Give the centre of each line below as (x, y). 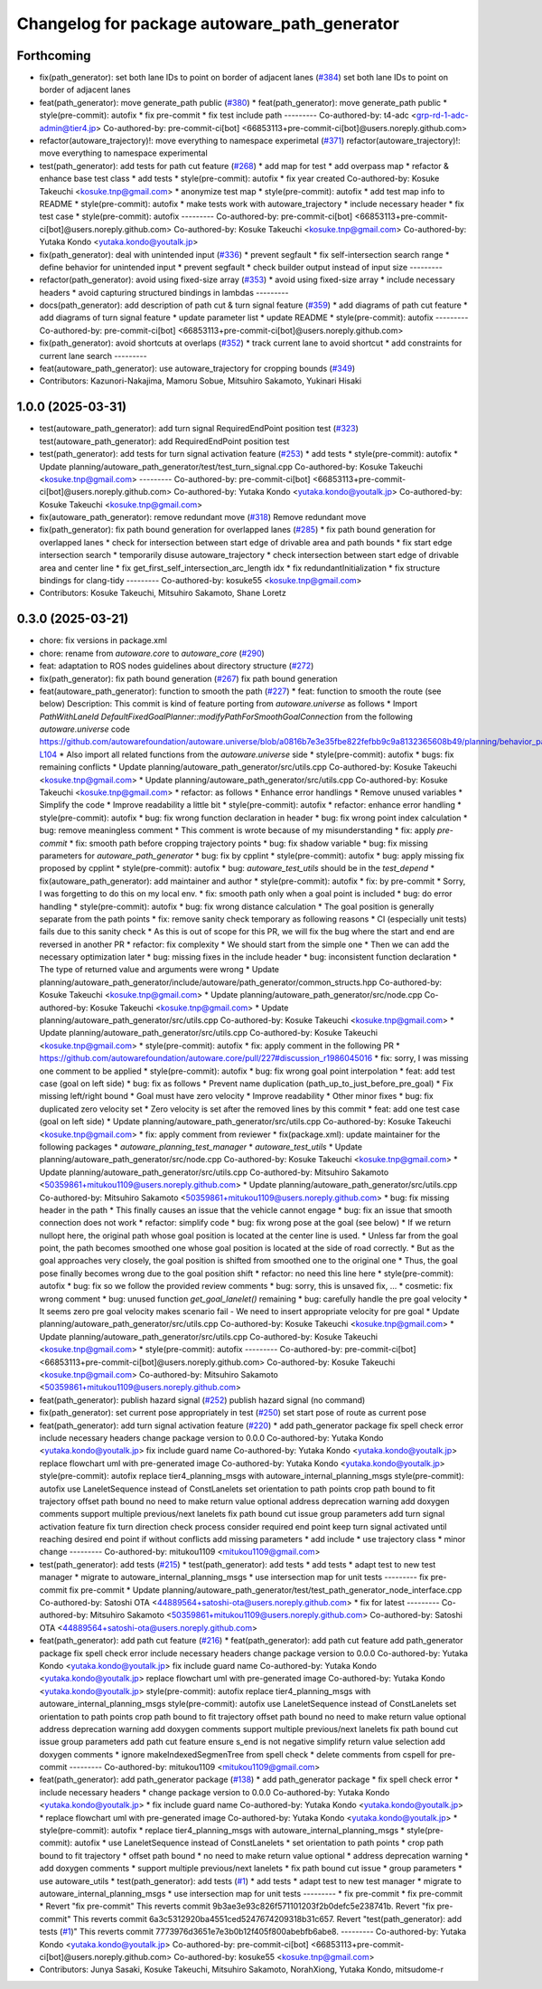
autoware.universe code (84, 729)
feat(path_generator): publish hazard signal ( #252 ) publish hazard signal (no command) (202, 1400)
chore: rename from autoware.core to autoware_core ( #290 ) (152, 653)
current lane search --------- (93, 355)
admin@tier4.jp (68, 128)
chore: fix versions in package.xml (103, 640)
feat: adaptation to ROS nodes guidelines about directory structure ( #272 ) (177, 666)
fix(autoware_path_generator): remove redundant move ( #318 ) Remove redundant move (203, 517)
